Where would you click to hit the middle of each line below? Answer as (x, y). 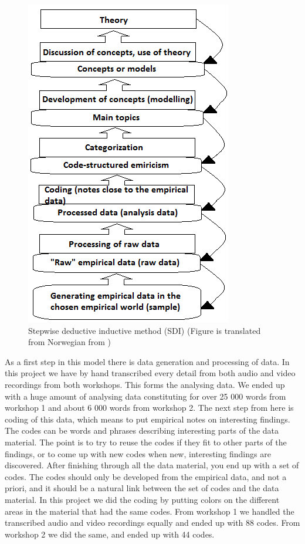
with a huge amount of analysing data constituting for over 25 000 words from (145, 396)
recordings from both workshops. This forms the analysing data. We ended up (145, 384)
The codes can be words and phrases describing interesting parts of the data (142, 430)
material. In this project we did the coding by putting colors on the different (142, 499)
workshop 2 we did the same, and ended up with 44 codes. (110, 534)
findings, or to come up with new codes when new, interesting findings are (138, 453)
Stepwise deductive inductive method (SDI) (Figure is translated (145, 330)
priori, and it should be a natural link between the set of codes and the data (142, 488)
